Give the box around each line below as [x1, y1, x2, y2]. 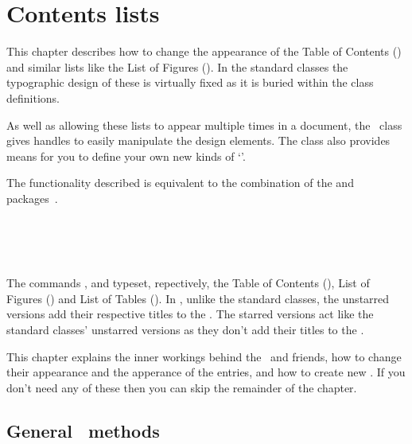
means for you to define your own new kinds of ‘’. [6, 147, 246, 164]
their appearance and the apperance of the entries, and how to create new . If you [6, 364, 406, 380]
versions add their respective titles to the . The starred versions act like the [6, 306, 374, 322]
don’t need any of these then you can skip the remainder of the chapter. [6, 379, 357, 395]
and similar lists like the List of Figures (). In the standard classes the [6, 58, 348, 75]
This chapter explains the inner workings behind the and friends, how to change [6, 348, 402, 364]
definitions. [6, 89, 60, 106]
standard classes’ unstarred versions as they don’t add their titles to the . [6, 321, 364, 338]
